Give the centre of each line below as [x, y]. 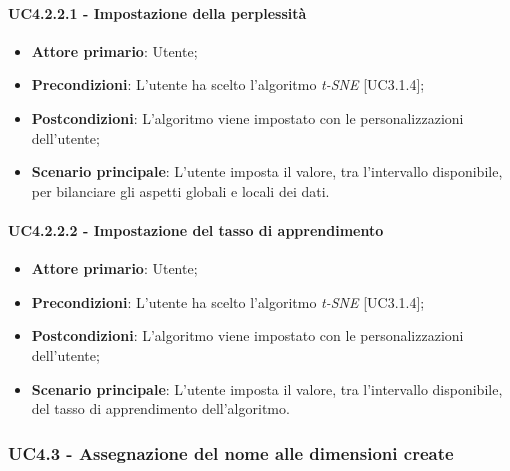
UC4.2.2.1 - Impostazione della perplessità [157, 12]
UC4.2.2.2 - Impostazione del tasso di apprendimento [196, 229]
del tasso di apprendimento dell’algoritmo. [160, 408]
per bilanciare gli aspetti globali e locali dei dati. [180, 190]
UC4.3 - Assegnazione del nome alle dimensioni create [231, 452]
